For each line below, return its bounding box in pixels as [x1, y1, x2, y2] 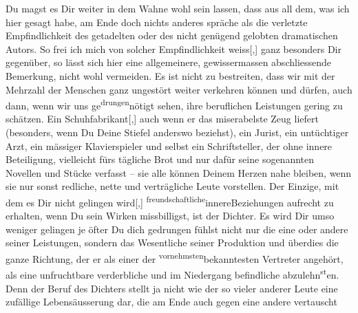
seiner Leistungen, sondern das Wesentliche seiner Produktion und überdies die [6, 235, 339, 250]
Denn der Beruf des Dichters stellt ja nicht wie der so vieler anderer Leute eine [6, 281, 338, 295]
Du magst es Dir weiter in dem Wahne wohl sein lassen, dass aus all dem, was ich [6, 1, 350, 15]
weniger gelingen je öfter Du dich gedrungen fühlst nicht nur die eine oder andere [6, 222, 348, 236]
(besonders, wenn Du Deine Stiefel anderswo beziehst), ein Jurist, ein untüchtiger [6, 125, 349, 139]
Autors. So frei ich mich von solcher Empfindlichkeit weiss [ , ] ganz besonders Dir [6, 41, 341, 56]
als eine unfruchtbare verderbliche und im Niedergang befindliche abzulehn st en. [6, 266, 339, 281]
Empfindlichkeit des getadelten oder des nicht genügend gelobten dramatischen [6, 28, 338, 43]
